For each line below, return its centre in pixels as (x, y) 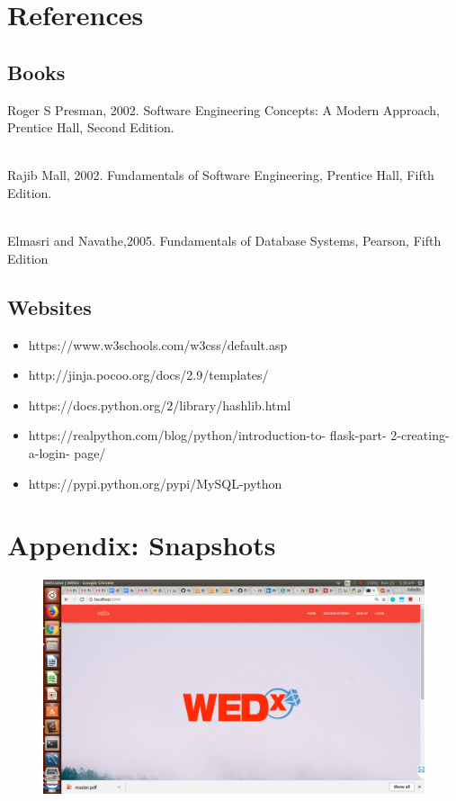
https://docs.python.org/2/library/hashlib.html (160, 405)
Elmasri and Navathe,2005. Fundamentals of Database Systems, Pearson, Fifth (224, 241)
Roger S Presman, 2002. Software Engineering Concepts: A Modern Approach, (224, 109)
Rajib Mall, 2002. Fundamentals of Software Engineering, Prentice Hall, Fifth (221, 175)
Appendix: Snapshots (142, 545)
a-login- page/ (67, 452)
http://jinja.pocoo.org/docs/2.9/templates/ (148, 375)
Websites (49, 306)
